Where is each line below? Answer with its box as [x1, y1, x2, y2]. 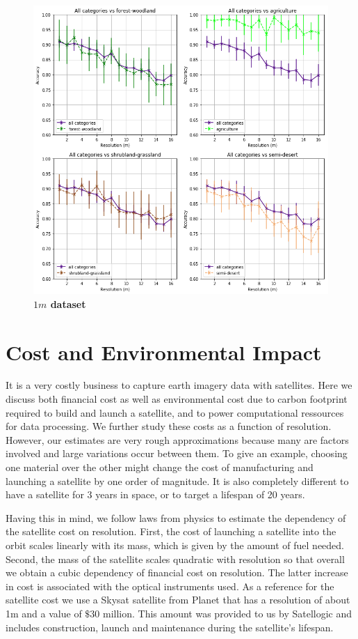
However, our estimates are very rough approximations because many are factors [6, 432, 349, 447]
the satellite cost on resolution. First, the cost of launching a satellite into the [6, 524, 336, 539]
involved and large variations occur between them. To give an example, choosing [6, 446, 348, 461]
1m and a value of [6, 606, 82, 620]
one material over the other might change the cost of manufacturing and [6, 460, 314, 474]
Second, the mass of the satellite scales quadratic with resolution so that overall [6, 551, 345, 566]
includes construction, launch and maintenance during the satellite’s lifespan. [6, 619, 334, 634]
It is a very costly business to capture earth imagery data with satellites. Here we [6, 378, 352, 392]
